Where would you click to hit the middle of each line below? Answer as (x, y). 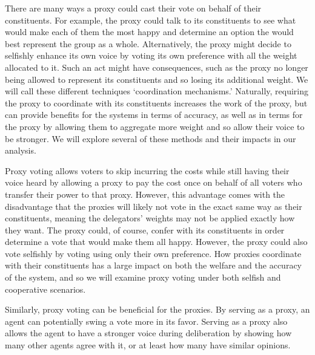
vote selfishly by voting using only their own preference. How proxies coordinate (153, 253)
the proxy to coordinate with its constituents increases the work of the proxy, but (156, 103)
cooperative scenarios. (45, 289)
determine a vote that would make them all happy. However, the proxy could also (156, 242)
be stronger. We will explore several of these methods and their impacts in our (151, 138)
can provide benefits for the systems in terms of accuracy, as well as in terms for (154, 115)
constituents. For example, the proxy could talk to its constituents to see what (151, 20)
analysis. (21, 150)
